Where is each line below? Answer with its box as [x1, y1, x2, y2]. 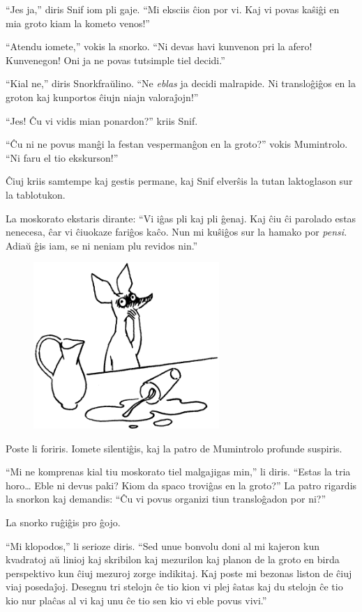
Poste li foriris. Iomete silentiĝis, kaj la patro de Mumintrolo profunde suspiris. [6, 441, 342, 455]
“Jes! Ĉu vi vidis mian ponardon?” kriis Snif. [6, 113, 198, 128]
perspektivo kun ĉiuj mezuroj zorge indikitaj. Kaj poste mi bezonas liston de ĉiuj [6, 565, 352, 580]
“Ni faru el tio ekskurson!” [6, 150, 119, 165]
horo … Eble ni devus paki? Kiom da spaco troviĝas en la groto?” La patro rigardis [6, 477, 357, 492]
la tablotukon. [6, 187, 66, 201]
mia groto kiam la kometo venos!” [6, 15, 150, 30]
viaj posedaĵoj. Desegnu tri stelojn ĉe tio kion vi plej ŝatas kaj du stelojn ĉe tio [6, 579, 343, 594]
